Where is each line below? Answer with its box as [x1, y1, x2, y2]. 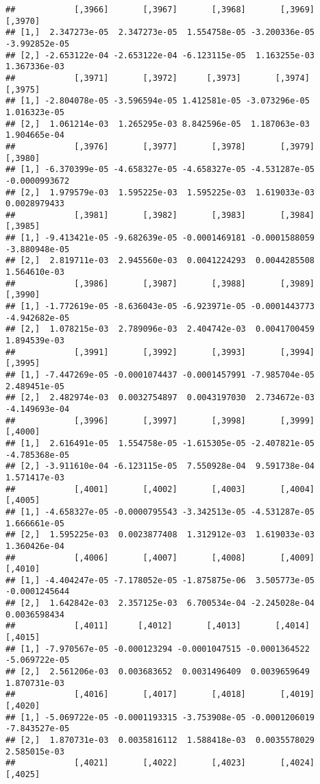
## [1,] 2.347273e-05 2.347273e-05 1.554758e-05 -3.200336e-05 [5, 27, 315, 38]
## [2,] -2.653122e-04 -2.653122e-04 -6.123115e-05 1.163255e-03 [5, 50, 315, 60]
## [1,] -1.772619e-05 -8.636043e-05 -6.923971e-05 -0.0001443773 [5, 302, 315, 312]
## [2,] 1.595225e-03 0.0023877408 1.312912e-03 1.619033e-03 [5, 530, 315, 540]
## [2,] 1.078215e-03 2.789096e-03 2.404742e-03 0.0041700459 [5, 324, 315, 334]
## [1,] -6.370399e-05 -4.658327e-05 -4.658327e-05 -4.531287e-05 [5, 164, 315, 175]
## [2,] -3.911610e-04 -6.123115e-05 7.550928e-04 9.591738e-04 [5, 461, 315, 471]
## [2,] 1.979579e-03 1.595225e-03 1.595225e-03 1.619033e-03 [5, 187, 315, 197]
